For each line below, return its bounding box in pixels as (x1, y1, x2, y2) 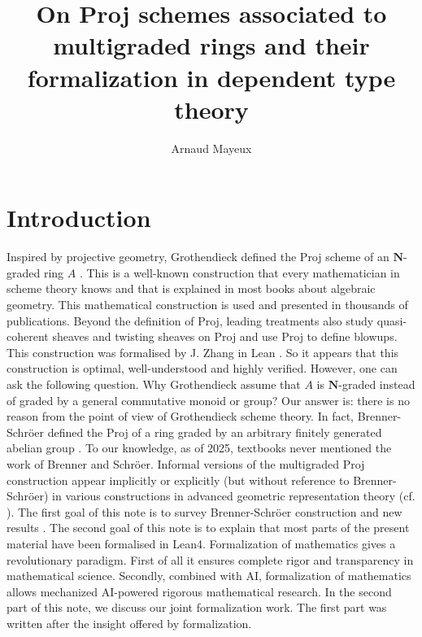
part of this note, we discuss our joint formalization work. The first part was (7, 599, 387, 616)
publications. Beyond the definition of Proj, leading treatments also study (7, 312, 374, 329)
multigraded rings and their (53, 28, 370, 62)
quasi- (376, 312, 407, 329)
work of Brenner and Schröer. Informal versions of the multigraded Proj (7, 455, 365, 472)
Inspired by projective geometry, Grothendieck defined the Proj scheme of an (7, 248, 389, 265)
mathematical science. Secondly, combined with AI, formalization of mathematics (7, 567, 411, 584)
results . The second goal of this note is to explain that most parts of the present (7, 519, 410, 536)
